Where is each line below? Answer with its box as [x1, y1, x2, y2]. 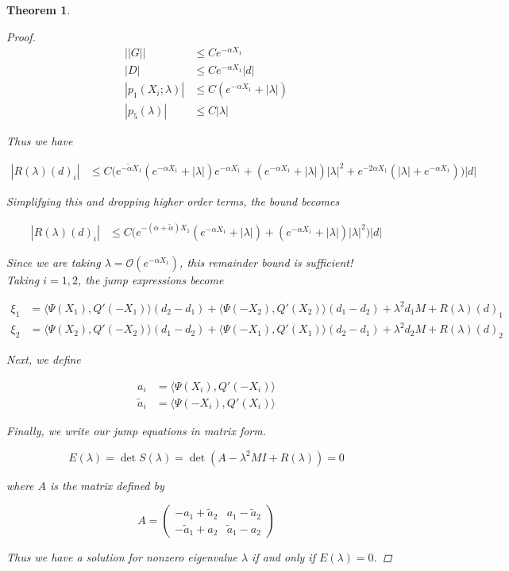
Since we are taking [6, 253, 101, 270]
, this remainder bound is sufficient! [179, 253, 353, 270]
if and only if [252, 549, 315, 565]
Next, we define [6, 351, 81, 368]
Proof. [6, 28, 36, 44]
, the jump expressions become [77, 271, 224, 287]
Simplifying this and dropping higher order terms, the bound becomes [6, 192, 340, 209]
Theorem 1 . [6, 2, 71, 17]
